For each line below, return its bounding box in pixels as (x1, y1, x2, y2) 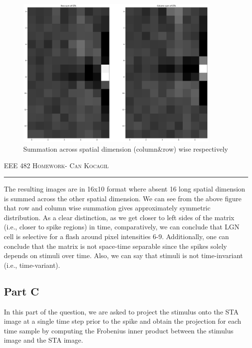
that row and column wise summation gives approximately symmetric (4, 203, 211, 213)
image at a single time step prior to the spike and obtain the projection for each (4, 316, 241, 326)
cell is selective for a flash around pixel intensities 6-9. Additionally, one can (4, 231, 229, 242)
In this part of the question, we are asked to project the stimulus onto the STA (4, 306, 239, 316)
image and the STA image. (4, 335, 83, 345)
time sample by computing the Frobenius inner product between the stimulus (4, 325, 234, 335)
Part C (4, 283, 39, 298)
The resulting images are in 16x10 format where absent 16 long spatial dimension (4, 184, 245, 194)
